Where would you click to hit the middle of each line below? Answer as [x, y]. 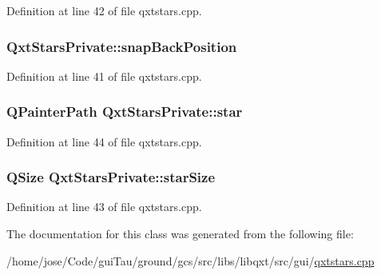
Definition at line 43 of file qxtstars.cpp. [104, 207]
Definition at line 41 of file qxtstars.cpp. [104, 76]
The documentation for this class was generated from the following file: [180, 234]
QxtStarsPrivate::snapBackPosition [122, 46]
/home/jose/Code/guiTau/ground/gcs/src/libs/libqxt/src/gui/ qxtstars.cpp [190, 260]
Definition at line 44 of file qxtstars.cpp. [104, 141]
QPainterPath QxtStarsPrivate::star [125, 112]
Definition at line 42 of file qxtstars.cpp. [104, 10]
